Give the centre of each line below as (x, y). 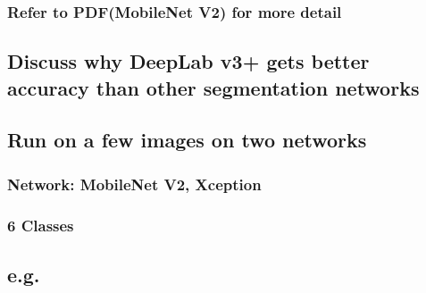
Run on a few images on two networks (187, 140)
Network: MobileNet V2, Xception (134, 184)
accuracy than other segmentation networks (213, 87)
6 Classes (41, 225)
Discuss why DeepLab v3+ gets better (188, 61)
